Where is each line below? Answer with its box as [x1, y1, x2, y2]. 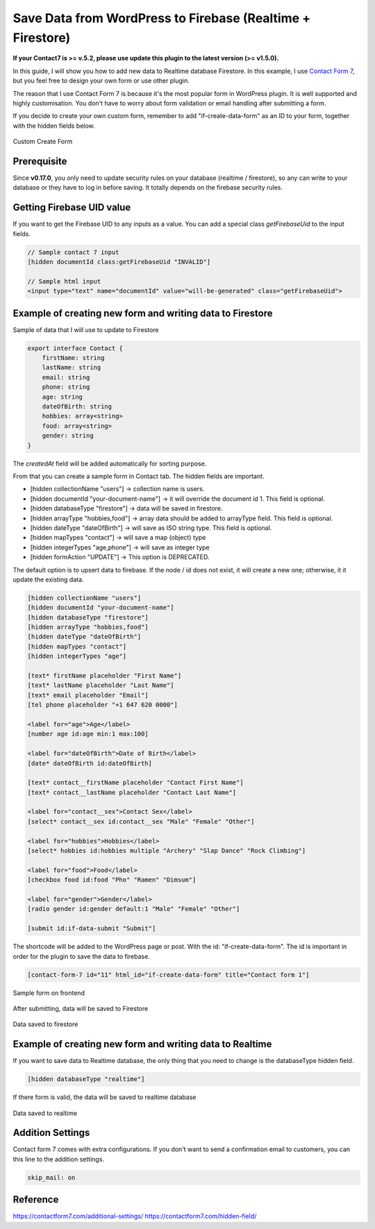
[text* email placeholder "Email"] [27, 691, 149, 699]
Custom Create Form [12, 138, 73, 146]
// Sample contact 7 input [27, 248, 119, 256]
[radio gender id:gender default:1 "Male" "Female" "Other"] [27, 905, 240, 913]
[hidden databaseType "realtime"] [27, 1075, 145, 1083]
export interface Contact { [27, 344, 123, 352]
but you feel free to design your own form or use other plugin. [12, 76, 190, 85]
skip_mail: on [27, 1173, 76, 1181]
